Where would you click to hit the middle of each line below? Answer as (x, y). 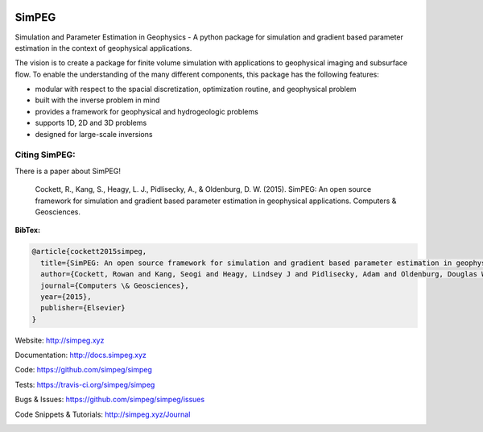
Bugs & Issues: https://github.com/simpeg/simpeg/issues (110, 400)
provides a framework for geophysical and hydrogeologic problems (147, 111)
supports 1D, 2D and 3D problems (91, 123)
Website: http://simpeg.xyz (60, 340)
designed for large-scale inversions (94, 134)
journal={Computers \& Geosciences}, (115, 285)
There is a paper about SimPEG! (68, 171)
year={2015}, (66, 297)
